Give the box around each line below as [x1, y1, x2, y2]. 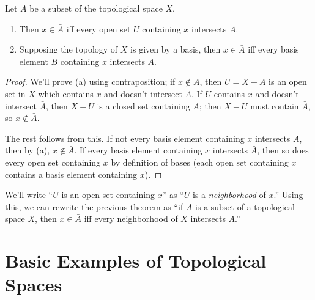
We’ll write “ [5, 188, 53, 201]
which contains [38, 87, 94, 100]
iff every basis [248, 43, 299, 56]
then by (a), [5, 144, 50, 156]
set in [5, 87, 26, 100]
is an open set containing [61, 188, 155, 201]
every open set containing [5, 155, 101, 168]
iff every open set [66, 22, 131, 35]
